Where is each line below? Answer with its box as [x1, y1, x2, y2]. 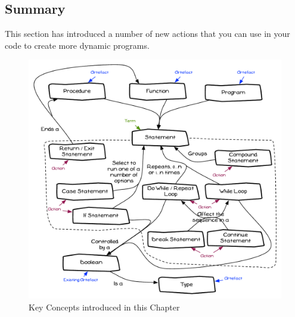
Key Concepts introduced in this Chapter [29, 300, 180, 313]
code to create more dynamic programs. [5, 39, 150, 51]
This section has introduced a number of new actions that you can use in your [5, 27, 290, 40]
